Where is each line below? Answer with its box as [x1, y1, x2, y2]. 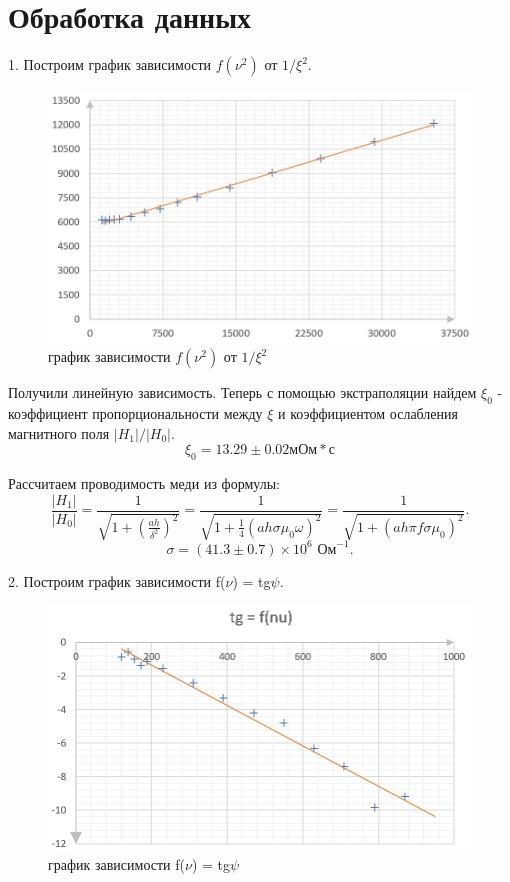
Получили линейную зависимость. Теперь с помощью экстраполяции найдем [8, 382, 477, 403]
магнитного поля [8, 422, 110, 443]
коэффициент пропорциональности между [8, 403, 263, 424]
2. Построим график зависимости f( [8, 570, 226, 591]
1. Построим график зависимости [8, 54, 212, 75]
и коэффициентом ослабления [278, 403, 458, 424]
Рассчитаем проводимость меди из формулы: [8, 473, 280, 494]
